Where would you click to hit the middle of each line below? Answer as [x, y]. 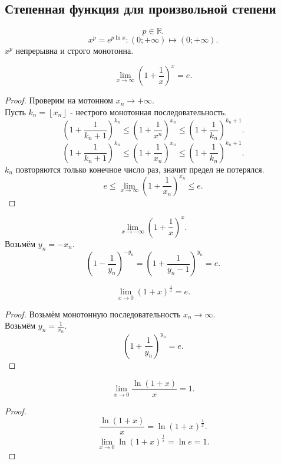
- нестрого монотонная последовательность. [149, 111]
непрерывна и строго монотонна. [75, 51]
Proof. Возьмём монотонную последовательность [93, 314]
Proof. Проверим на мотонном [59, 100]
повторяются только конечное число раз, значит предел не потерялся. [140, 169]
